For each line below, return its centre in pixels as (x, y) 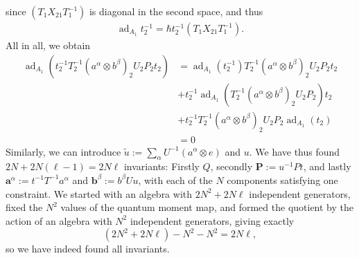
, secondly (231, 166)
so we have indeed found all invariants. (88, 249)
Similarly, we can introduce (63, 151)
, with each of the (175, 179)
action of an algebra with (59, 220)
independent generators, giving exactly (212, 220)
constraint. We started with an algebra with (99, 193)
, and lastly (327, 166)
